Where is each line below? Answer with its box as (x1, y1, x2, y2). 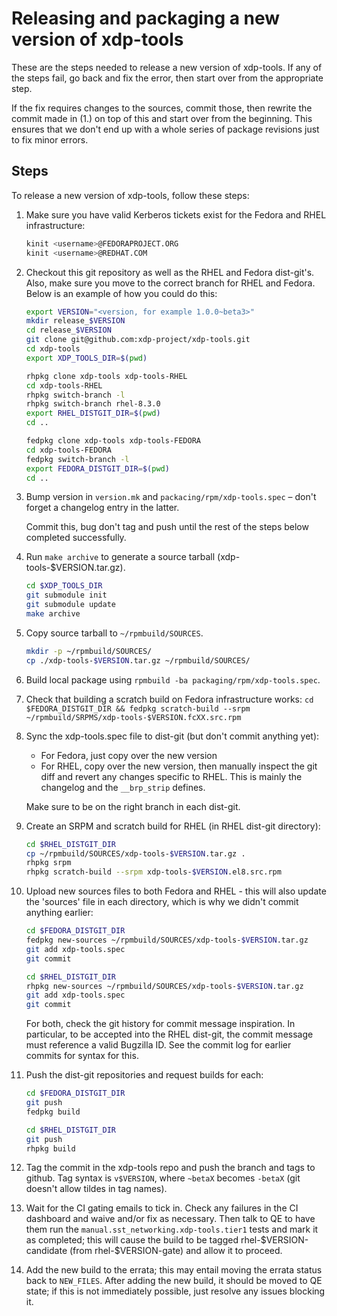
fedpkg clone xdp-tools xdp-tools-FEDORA (25, 436, 201, 446)
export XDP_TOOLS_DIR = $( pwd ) (25, 353, 148, 363)
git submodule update (25, 600, 116, 610)
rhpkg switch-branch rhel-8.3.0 (25, 399, 161, 409)
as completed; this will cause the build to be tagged (25, 1234, 239, 1246)
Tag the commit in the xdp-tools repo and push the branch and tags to (25, 1162, 316, 1174)
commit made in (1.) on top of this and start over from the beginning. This (11, 112, 313, 124)
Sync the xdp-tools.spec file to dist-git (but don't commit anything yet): (25, 730, 320, 742)
